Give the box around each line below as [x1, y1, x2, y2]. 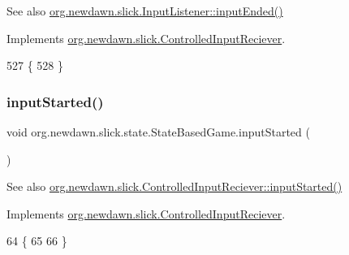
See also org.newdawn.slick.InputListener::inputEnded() [6, 2, 283, 19]
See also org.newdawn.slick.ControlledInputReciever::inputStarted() [6, 178, 343, 195]
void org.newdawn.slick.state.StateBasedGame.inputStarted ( [6, 123, 310, 140]
